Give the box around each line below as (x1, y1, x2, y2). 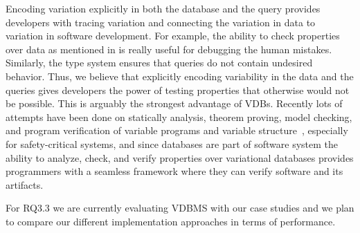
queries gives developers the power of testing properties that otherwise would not (6, 82, 350, 97)
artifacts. (6, 177, 44, 192)
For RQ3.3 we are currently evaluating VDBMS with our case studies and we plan (6, 201, 354, 215)
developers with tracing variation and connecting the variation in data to (6, 15, 316, 29)
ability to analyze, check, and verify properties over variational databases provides (6, 150, 354, 165)
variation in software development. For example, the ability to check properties (6, 28, 340, 43)
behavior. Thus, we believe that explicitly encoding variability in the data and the (6, 68, 354, 83)
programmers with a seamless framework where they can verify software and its (6, 164, 343, 178)
